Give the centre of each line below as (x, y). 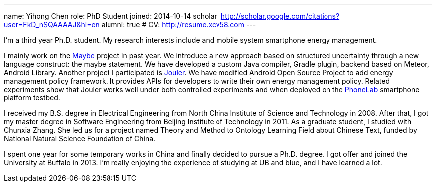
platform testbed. (32, 98)
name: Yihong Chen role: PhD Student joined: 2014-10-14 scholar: (111, 16)
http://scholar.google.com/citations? (280, 16)
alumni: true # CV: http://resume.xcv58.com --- (179, 25)
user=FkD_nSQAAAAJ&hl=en (52, 25)
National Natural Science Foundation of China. (80, 139)
